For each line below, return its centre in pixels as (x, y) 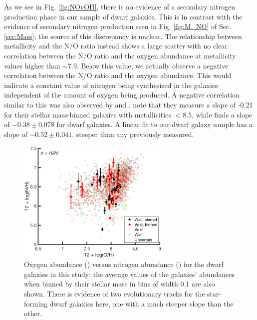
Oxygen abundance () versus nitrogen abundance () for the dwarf (124, 264)
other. (33, 313)
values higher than (32, 65)
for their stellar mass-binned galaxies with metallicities (88, 114)
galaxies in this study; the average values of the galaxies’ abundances (129, 274)
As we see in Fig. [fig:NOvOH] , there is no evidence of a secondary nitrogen (120, 6)
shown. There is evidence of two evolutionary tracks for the (115, 293)
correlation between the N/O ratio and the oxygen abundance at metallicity (120, 55)
